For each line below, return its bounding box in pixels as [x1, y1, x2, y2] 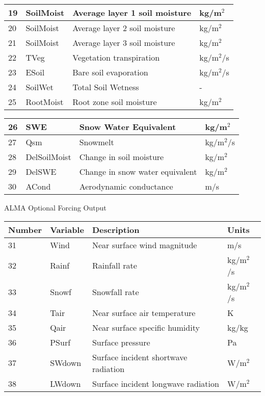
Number [8, 223, 42, 235]
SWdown [50, 357, 82, 369]
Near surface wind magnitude [92, 239, 197, 251]
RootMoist [25, 96, 64, 108]
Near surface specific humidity [92, 321, 200, 333]
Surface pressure [92, 336, 150, 348]
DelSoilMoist [25, 151, 71, 163]
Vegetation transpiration [72, 51, 160, 63]
